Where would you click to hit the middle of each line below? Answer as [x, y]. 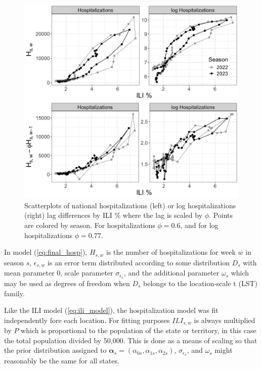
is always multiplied [225, 320]
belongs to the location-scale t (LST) [200, 283]
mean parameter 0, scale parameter [59, 273]
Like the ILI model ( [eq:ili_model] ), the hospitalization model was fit [111, 310]
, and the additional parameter [171, 273]
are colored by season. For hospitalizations [90, 225]
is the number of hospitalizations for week [171, 252]
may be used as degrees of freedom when [67, 283]
